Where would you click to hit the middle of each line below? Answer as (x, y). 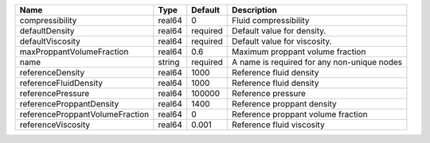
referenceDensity (52, 73)
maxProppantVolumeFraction (74, 52)
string (169, 62)
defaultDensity (47, 31)
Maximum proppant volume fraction (299, 52)
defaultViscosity (50, 41)
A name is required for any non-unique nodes (317, 62)
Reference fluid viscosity (279, 125)
